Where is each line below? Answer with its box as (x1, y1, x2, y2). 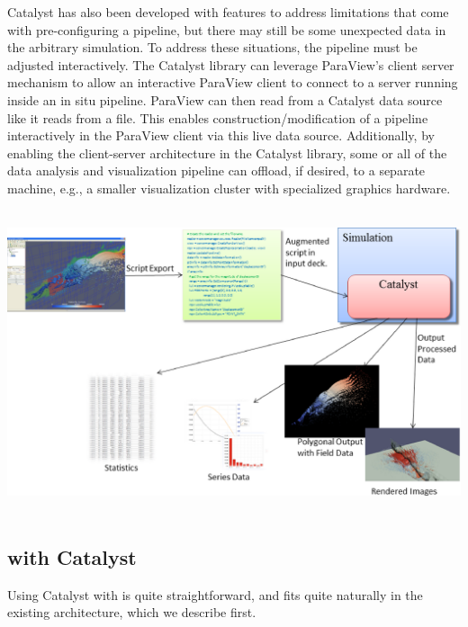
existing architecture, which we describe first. (7, 603, 256, 622)
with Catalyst (7, 542, 137, 570)
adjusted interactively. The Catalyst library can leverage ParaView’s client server (7, 55, 454, 74)
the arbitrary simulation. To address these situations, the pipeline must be (7, 38, 418, 57)
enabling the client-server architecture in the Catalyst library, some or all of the (7, 143, 447, 162)
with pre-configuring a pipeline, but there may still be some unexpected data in (7, 20, 446, 39)
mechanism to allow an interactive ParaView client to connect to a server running (7, 73, 458, 92)
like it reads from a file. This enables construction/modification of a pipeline (7, 108, 428, 127)
